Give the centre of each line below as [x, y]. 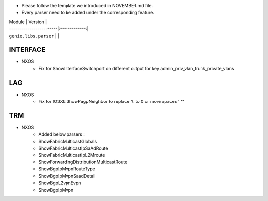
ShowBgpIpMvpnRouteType [67, 169]
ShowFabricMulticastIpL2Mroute [72, 155]
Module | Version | [28, 22]
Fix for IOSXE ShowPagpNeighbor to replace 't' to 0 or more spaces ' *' [111, 101]
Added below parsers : [62, 134]
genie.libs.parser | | [34, 36]
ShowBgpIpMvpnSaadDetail [67, 176]
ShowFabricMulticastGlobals [68, 141]
